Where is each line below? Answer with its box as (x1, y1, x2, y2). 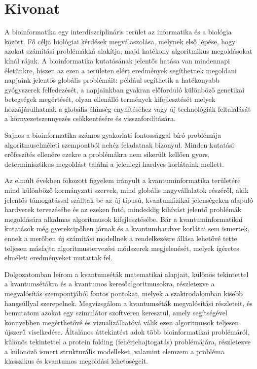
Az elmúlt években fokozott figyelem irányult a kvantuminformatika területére (4, 175, 241, 185)
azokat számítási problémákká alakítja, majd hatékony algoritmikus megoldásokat (4, 46, 253, 56)
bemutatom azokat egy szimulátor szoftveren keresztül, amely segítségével (4, 307, 227, 318)
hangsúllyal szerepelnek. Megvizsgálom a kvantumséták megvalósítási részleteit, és (4, 298, 253, 308)
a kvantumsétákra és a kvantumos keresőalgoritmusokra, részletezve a (4, 278, 215, 289)
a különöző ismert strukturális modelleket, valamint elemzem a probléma (4, 346, 224, 356)
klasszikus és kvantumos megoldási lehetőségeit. (4, 356, 148, 366)
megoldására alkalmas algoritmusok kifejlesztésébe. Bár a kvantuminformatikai (4, 214, 243, 224)
